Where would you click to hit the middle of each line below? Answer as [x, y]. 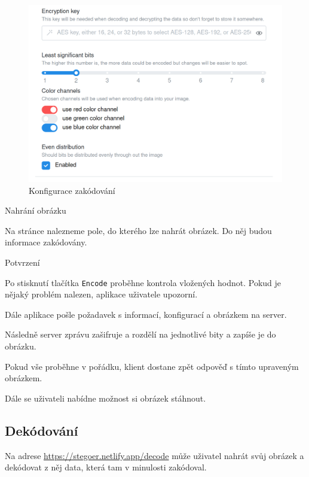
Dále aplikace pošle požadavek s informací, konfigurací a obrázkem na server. [146, 314]
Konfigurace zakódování [72, 190]
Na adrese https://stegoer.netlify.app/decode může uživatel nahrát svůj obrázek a [154, 455]
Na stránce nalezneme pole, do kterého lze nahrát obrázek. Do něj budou [138, 230]
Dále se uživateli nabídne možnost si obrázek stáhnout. [105, 398]
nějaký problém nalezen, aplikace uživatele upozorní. [101, 294]
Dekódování [42, 430]
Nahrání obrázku [36, 210]
